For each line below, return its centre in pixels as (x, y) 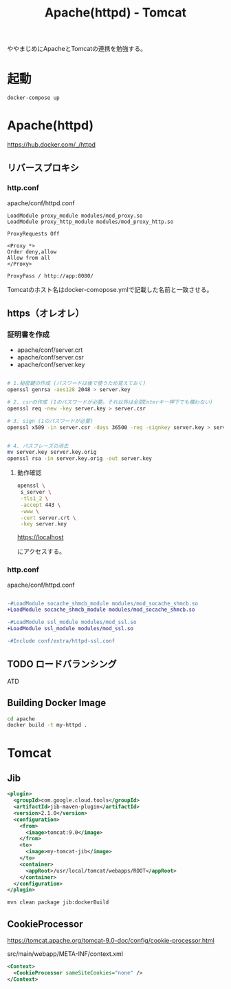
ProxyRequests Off (33, 233)
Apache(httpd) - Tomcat (115, 13)
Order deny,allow (32, 252)
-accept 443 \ (41, 505)
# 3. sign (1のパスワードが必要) (51, 421)
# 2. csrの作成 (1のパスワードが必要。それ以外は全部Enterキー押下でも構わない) (110, 402)
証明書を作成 (29, 334)
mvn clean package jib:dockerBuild (58, 903)
